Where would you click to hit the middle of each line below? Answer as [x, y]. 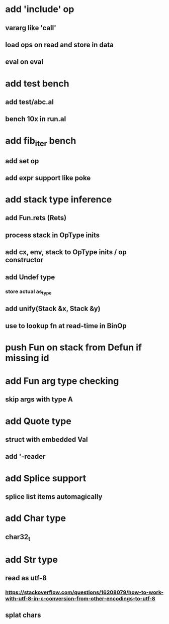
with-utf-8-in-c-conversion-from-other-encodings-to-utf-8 [80, 599]
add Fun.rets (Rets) [36, 218]
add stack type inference [59, 200]
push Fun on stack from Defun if [74, 347]
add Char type [36, 518]
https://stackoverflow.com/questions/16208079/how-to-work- [84, 592]
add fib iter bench [41, 141]
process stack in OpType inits [53, 235]
